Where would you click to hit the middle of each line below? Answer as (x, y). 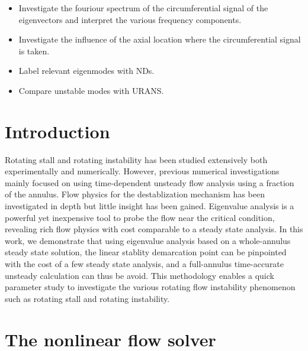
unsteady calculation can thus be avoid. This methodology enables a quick (139, 275)
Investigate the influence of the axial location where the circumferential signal (160, 39)
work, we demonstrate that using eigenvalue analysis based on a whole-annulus (148, 240)
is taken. (34, 51)
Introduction (57, 131)
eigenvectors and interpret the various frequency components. (130, 19)
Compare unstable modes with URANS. (91, 90)
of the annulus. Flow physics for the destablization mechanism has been (135, 194)
